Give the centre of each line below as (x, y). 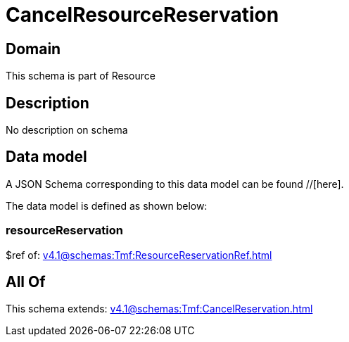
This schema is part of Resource (81, 76)
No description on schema (67, 130)
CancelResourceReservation (142, 15)
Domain (33, 49)
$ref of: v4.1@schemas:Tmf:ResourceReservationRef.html (139, 255)
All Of (26, 282)
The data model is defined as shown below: (107, 205)
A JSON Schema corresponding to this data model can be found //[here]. (175, 184)
